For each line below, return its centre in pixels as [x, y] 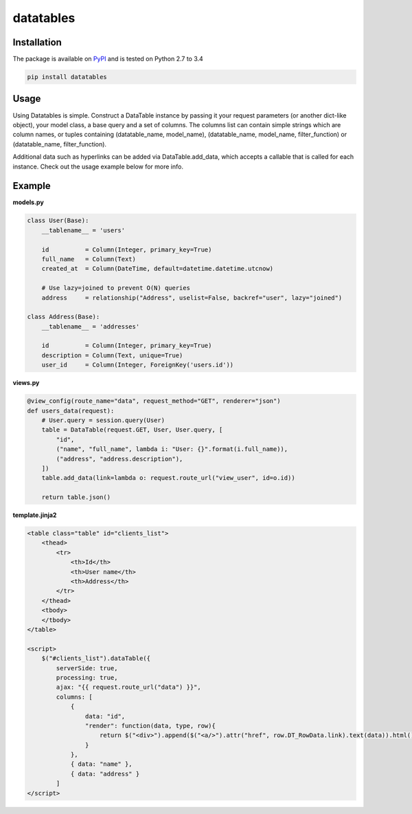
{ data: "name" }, [102, 764]
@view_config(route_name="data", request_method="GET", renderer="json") [154, 401]
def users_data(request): [71, 410]
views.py [26, 383]
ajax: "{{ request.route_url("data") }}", [129, 687]
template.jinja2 [35, 515]
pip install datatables [67, 77]
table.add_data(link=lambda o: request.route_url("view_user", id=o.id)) [168, 478]
